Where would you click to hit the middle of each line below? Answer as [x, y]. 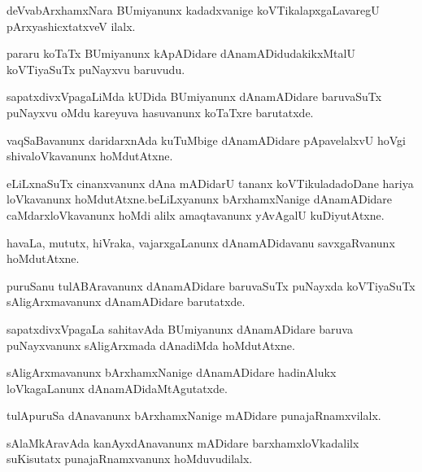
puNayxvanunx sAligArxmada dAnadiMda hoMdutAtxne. [151, 345]
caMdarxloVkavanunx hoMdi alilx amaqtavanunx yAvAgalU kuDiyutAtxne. [196, 214]
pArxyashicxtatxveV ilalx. [71, 26]
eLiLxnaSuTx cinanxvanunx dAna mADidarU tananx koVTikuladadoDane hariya [210, 183]
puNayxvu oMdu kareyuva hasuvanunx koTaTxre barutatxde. [160, 112]
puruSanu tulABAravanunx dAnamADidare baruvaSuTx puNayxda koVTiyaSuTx [211, 285]
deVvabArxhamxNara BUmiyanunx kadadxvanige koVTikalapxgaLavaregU [193, 10]
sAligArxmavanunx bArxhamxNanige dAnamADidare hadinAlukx [172, 372]
